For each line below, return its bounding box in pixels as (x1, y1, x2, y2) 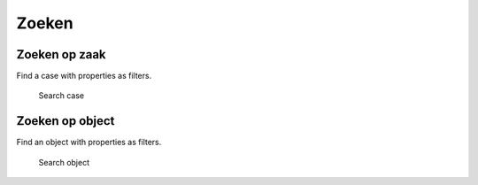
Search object (38, 157, 90, 167)
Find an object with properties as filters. (16, 137, 162, 148)
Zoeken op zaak (16, 47, 106, 62)
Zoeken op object (16, 113, 115, 128)
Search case (38, 90, 84, 101)
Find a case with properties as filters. (16, 71, 152, 81)
